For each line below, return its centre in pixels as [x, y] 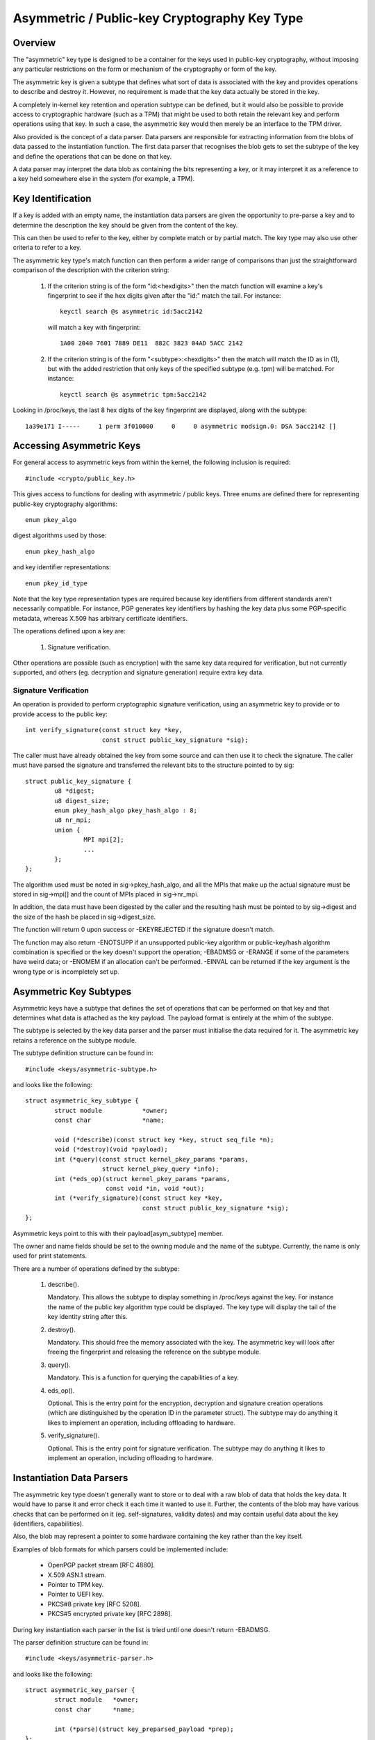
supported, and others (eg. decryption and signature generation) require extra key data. [138, 672]
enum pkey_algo [51, 520]
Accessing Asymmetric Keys [77, 446]
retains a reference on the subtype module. [75, 1040]
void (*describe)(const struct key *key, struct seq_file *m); [164, 1140]
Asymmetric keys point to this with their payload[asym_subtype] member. [118, 1233]
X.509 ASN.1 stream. [77, 1575]
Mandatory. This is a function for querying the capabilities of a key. [143, 1377]
